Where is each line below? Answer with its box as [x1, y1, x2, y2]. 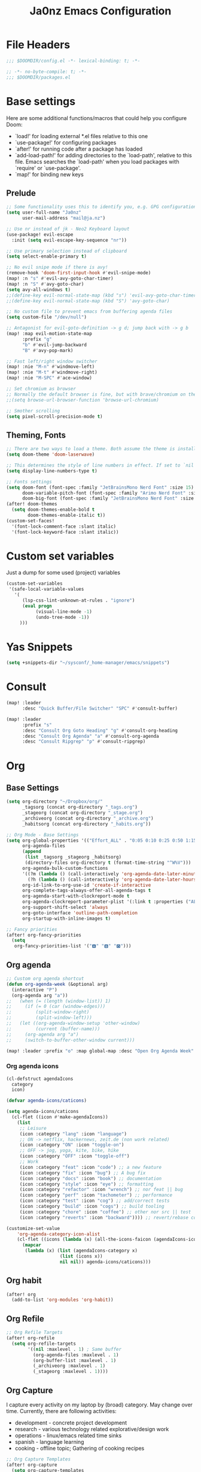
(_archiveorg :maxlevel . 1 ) [32, 1363, 106, 1369]
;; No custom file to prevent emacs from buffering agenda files [6, 309, 172, 315]
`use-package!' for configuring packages [14, 139, 117, 146]
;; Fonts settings [6, 478, 52, 484]
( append [22, 848, 42, 855]
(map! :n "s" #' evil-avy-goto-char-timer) [6, 276, 114, 282]
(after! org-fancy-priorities [6, 932, 82, 938]
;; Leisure [19, 1125, 47, 1131]
